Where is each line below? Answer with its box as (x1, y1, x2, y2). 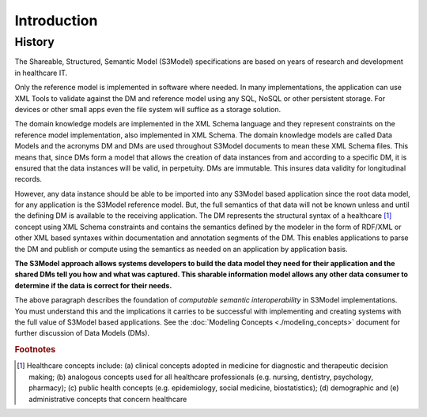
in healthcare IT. (14, 68, 67, 77)
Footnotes (14, 344, 56, 355)
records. (14, 175, 43, 184)
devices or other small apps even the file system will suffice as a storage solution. (14, 104, 282, 114)
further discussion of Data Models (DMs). (14, 329, 150, 338)
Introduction (14, 12, 98, 29)
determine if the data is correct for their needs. (14, 280, 172, 290)
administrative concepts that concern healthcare (28, 394, 187, 404)
